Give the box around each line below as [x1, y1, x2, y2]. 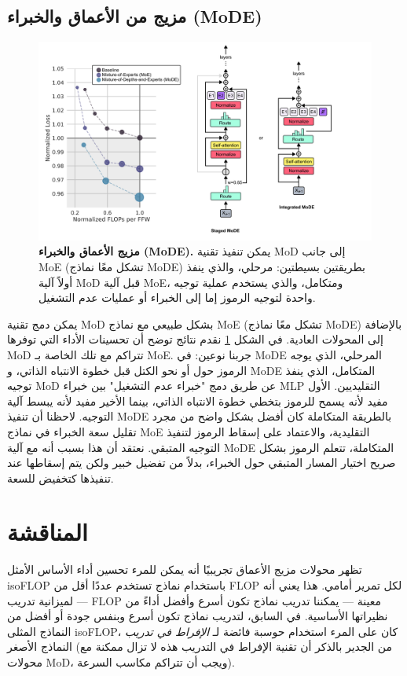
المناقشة [7, 516, 88, 548]
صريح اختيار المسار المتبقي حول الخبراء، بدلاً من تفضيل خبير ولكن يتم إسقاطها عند [7, 454, 396, 471]
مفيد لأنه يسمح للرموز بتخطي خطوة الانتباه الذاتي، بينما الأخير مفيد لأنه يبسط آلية [7, 392, 388, 409]
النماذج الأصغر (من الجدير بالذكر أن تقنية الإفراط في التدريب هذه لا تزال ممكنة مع [7, 638, 392, 655]
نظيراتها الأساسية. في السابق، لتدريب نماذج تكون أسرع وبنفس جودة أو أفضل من [7, 608, 388, 624]
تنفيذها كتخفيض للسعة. [7, 469, 114, 486]
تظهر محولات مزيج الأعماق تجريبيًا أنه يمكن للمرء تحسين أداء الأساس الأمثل [7, 561, 362, 578]
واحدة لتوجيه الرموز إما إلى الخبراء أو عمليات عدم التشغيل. [38, 289, 316, 306]
